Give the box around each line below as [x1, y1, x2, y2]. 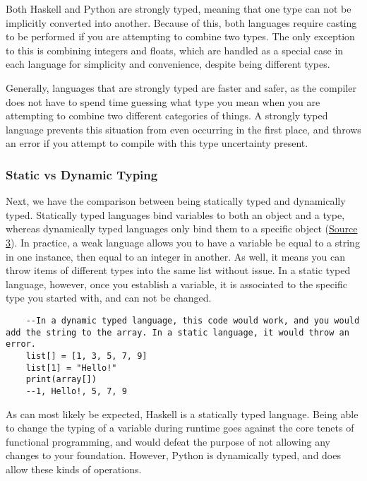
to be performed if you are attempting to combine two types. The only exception [6, 29, 355, 44]
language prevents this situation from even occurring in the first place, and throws [6, 121, 361, 136]
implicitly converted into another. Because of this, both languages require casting [6, 15, 357, 30]
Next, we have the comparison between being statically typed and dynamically [6, 194, 346, 208]
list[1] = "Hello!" [25, 362, 117, 373]
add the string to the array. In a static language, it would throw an [6, 327, 349, 338]
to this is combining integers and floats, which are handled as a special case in [6, 42, 344, 57]
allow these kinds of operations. [6, 461, 142, 476]
